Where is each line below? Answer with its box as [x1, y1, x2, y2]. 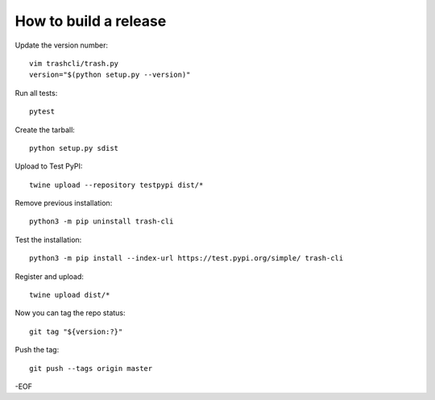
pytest [29, 107, 56, 116]
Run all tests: [14, 88, 58, 98]
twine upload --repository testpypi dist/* [29, 180, 204, 190]
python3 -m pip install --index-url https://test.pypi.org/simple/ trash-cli [29, 254, 344, 263]
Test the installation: [14, 235, 82, 244]
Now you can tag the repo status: [14, 308, 126, 318]
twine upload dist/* [29, 290, 110, 300]
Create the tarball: [14, 125, 76, 135]
